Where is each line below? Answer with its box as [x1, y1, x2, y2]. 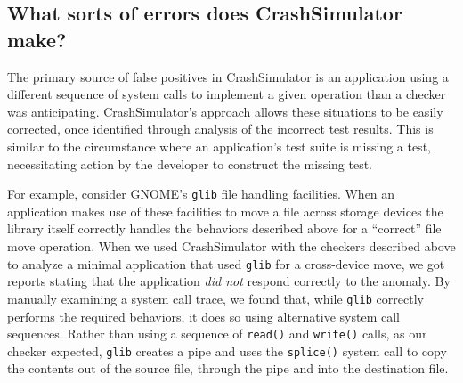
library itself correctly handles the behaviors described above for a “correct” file [7, 219, 442, 238]
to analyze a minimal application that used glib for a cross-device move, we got [7, 254, 445, 273]
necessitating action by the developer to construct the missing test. [7, 154, 373, 173]
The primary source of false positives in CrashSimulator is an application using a [7, 67, 449, 86]
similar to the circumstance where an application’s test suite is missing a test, [7, 136, 431, 155]
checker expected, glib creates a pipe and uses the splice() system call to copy [7, 341, 447, 360]
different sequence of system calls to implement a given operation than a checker [7, 85, 446, 103]
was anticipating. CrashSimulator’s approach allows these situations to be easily [7, 102, 443, 120]
